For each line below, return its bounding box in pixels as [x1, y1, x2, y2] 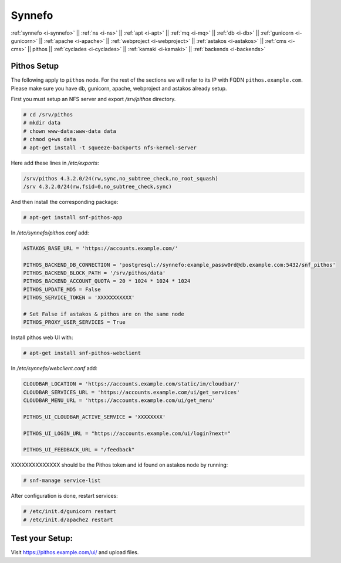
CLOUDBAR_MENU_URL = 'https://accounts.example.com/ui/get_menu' [23, 397, 215, 404]
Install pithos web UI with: [11, 334, 73, 341]
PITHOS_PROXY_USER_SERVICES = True [23, 319, 126, 326]
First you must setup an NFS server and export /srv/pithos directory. [11, 96, 176, 103]
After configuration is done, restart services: [11, 492, 119, 500]
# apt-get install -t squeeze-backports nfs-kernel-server [23, 144, 197, 151]
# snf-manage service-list [23, 477, 101, 484]
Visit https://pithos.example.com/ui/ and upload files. [11, 549, 139, 556]
